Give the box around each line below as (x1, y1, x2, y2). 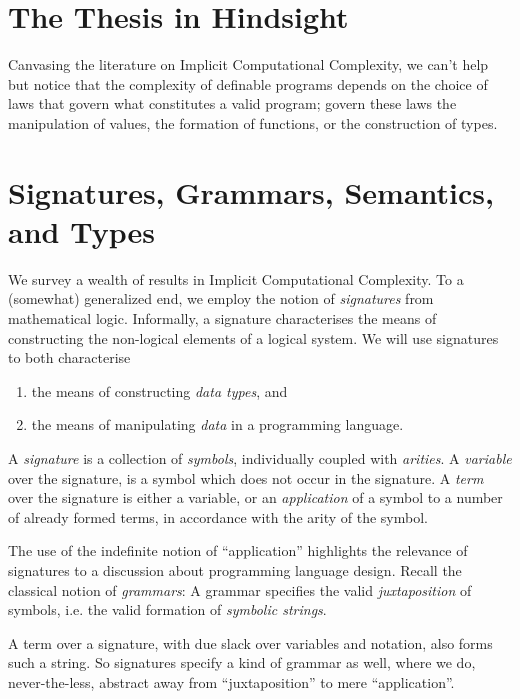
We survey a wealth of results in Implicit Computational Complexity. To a (8, 268, 464, 289)
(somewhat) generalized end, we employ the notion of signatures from (8, 288, 434, 309)
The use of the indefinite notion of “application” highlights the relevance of (8, 540, 468, 561)
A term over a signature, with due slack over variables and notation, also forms (8, 632, 493, 653)
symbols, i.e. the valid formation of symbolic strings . (8, 599, 327, 620)
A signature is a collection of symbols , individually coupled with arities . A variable (8, 447, 512, 468)
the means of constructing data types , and (31, 380, 288, 401)
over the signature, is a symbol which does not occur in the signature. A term (8, 467, 484, 488)
